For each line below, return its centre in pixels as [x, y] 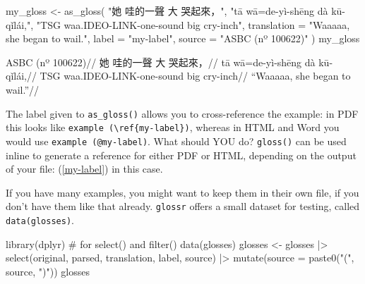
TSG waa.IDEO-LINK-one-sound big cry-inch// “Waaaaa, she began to [195, 76]
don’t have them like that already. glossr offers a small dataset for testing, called [183, 206]
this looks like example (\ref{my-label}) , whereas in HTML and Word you [173, 127]
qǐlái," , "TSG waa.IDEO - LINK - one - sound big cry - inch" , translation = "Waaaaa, [178, 24]
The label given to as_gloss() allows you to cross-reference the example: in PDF [182, 113]
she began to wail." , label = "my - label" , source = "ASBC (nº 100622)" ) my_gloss [183, 38]
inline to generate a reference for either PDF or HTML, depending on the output [181, 155]
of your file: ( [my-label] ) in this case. [84, 169]
